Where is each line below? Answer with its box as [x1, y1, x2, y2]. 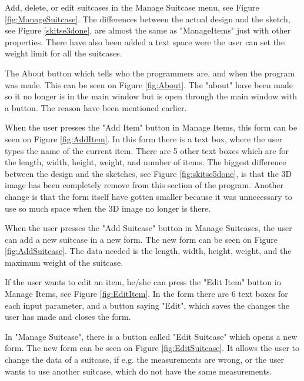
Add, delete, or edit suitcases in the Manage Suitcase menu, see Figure [5, 1, 259, 13]
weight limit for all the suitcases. [5, 47, 122, 59]
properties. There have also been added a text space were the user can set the [5, 35, 285, 48]
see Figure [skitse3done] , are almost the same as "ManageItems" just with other [5, 24, 291, 36]
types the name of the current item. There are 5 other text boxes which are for [5, 144, 289, 156]
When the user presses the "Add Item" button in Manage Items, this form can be [5, 121, 298, 133]
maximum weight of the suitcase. [5, 256, 123, 268]
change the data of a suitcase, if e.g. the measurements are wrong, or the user [5, 353, 284, 366]
